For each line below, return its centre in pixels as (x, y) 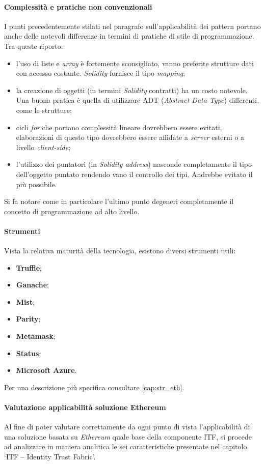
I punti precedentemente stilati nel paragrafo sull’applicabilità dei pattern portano (132, 26)
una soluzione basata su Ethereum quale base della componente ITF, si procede (128, 436)
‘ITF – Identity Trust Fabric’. (50, 457)
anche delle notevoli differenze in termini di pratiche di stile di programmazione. (129, 36)
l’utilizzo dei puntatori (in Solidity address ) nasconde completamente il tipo (134, 164)
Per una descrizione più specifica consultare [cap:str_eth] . (94, 387)
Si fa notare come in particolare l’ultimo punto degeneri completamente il (119, 201)
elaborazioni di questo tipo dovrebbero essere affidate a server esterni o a (130, 137)
